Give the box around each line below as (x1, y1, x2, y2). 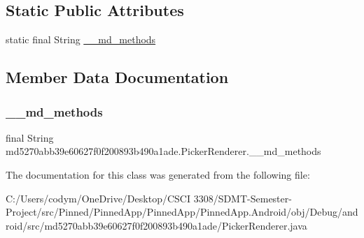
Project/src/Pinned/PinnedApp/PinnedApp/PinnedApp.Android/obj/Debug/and (6, 204, 358, 219)
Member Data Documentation (6, 66, 229, 88)
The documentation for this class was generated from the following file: (6, 167, 310, 181)
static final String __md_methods (6, 32, 156, 47)
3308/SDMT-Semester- (193, 191, 292, 205)
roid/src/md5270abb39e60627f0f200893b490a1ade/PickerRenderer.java (6, 218, 307, 232)
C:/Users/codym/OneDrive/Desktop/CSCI (6, 191, 190, 205)
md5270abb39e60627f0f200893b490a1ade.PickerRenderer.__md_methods (6, 144, 321, 158)
